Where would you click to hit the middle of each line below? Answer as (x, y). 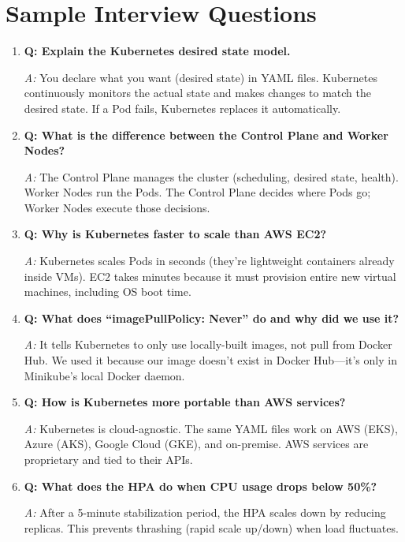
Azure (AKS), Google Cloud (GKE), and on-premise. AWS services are (196, 444)
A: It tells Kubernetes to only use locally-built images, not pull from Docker (208, 344)
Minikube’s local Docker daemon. (104, 375)
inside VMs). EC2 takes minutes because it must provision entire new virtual (210, 276)
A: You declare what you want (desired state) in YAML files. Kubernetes (201, 77)
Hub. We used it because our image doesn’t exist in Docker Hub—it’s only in (210, 360)
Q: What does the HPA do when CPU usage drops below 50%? (201, 486)
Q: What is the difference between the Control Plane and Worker (206, 135)
